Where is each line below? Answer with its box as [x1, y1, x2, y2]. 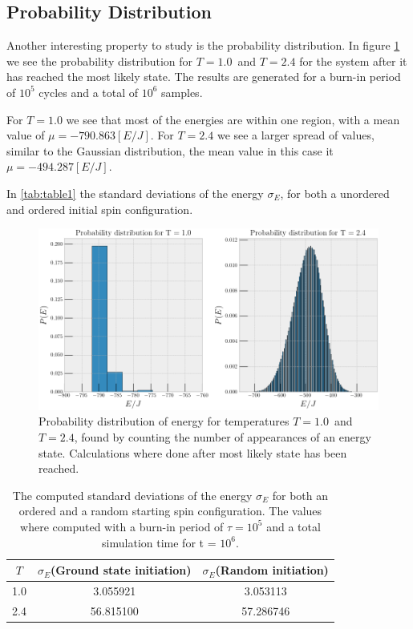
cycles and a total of [38, 83, 139, 100]
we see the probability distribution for [6, 52, 193, 69]
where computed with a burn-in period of [20, 518, 224, 534]
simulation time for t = [102, 534, 217, 550]
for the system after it [299, 52, 407, 69]
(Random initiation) [215, 562, 329, 579]
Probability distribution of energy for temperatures [38, 413, 290, 429]
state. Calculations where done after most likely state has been [38, 444, 347, 461]
